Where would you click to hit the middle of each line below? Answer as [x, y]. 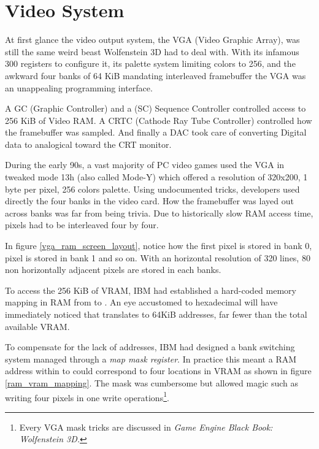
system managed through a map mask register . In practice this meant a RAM [151, 359]
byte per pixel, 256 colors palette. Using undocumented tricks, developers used [152, 189]
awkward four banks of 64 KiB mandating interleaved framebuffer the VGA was [156, 75]
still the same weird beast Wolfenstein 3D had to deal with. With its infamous [152, 51]
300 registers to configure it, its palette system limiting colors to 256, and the [150, 63]
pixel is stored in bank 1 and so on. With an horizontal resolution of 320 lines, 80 [158, 257]
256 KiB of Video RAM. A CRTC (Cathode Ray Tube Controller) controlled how [159, 120]
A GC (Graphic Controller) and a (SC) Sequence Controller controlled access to [156, 108]
